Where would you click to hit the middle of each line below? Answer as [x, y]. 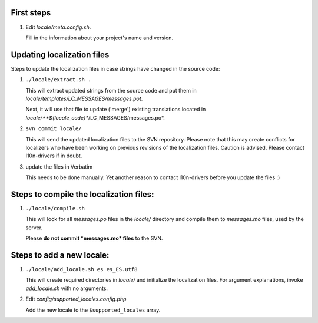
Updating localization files [60, 55]
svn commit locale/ [54, 129]
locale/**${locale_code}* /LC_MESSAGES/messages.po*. [95, 117]
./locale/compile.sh [55, 209]
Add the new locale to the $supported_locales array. [93, 310]
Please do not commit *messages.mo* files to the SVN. [94, 238]
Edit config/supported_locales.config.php [76, 299]
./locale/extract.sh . [58, 80]
